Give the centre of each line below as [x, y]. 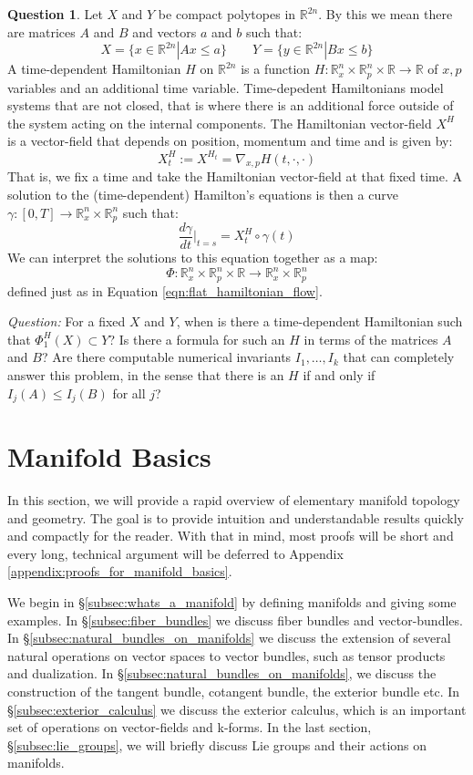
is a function [276, 69]
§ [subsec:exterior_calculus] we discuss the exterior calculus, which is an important [237, 709]
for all [129, 393]
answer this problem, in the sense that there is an [146, 374]
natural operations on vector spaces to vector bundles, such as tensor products [226, 655]
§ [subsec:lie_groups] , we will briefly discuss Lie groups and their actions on [217, 744]
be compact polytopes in [227, 14]
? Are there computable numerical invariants [166, 357]
